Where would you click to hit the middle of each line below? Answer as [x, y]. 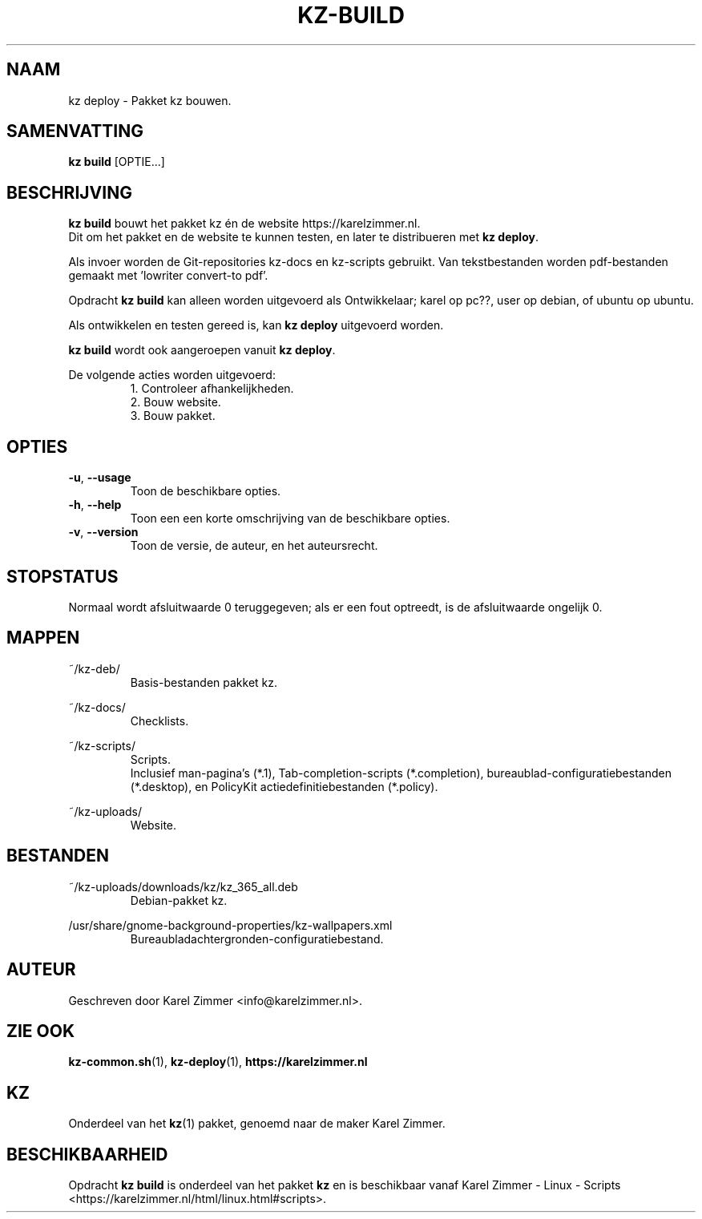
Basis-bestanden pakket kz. [204, 682]
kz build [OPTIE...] [117, 162]
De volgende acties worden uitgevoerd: [172, 375]
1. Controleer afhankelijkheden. [212, 389]
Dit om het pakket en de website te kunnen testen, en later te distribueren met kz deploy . [303, 237]
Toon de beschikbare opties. [206, 491]
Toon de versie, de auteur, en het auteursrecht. [254, 546]
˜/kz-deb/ [94, 668]
